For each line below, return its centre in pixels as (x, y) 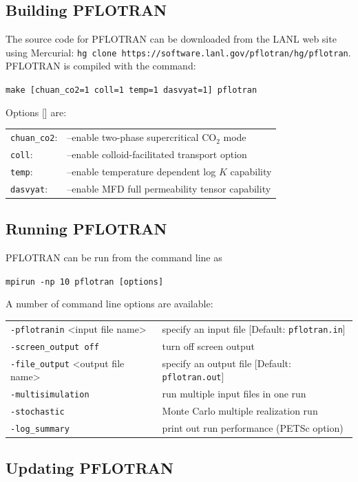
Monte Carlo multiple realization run (240, 410)
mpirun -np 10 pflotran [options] (85, 282)
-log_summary (40, 429)
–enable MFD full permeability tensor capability (169, 188)
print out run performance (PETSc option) (253, 427)
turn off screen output (208, 346)
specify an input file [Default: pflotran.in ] (254, 328)
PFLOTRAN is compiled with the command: (101, 66)
